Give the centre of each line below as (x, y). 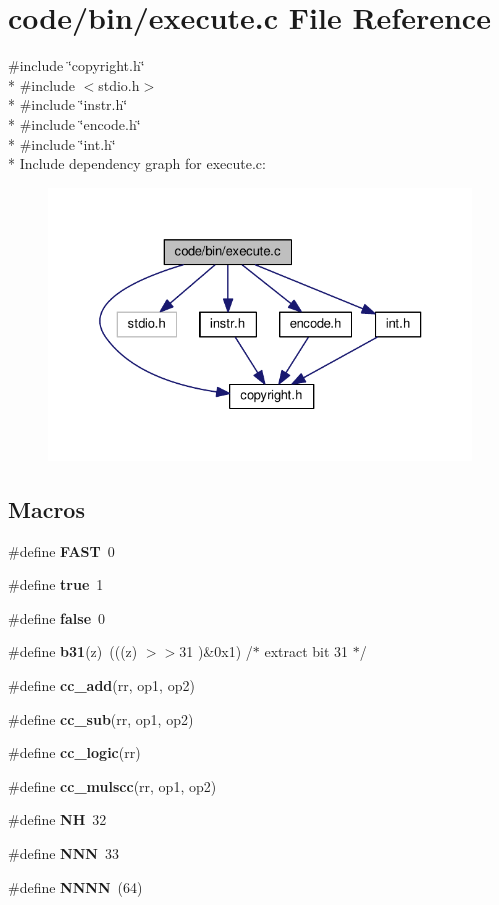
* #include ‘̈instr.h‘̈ (68, 104)
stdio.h (119, 84)
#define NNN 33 (63, 853)
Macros (46, 508)
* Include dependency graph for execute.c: (137, 163)
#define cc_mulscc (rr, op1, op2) (112, 785)
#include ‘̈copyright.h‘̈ (76, 65)
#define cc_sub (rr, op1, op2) (101, 718)
